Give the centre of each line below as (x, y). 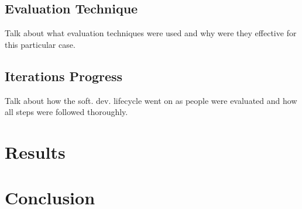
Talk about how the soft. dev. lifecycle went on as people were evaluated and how (151, 100)
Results (35, 151)
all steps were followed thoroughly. (66, 112)
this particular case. (40, 44)
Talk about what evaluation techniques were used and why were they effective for (151, 33)
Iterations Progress (64, 76)
